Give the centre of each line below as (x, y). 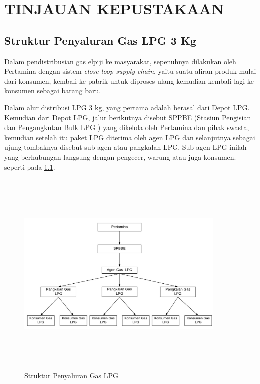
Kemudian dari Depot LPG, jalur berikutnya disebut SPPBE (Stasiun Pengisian (128, 117)
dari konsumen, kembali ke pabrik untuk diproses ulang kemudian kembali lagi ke (129, 81)
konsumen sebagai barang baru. (53, 91)
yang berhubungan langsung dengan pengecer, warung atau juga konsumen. (120, 156)
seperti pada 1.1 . (30, 166)
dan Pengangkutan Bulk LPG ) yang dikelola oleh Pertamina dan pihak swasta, (127, 127)
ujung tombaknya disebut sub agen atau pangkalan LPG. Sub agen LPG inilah (125, 147)
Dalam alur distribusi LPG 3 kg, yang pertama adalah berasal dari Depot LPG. (127, 107)
